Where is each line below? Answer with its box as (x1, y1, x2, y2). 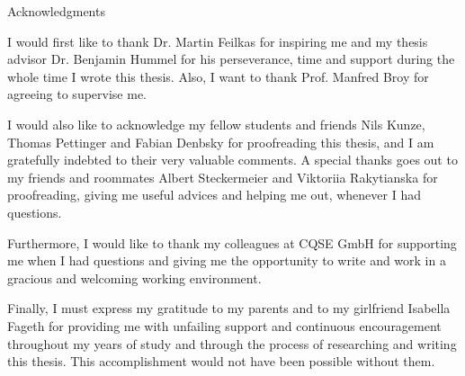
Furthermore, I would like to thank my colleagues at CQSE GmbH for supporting (7, 233, 457, 252)
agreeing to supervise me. (7, 85, 147, 103)
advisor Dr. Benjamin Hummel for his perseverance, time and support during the (7, 49, 455, 68)
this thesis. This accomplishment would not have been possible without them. (7, 352, 435, 371)
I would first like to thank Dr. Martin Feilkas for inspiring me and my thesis (7, 31, 428, 50)
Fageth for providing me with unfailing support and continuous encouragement (7, 316, 442, 335)
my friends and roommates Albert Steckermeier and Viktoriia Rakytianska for (7, 167, 438, 186)
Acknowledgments (7, 2, 105, 20)
